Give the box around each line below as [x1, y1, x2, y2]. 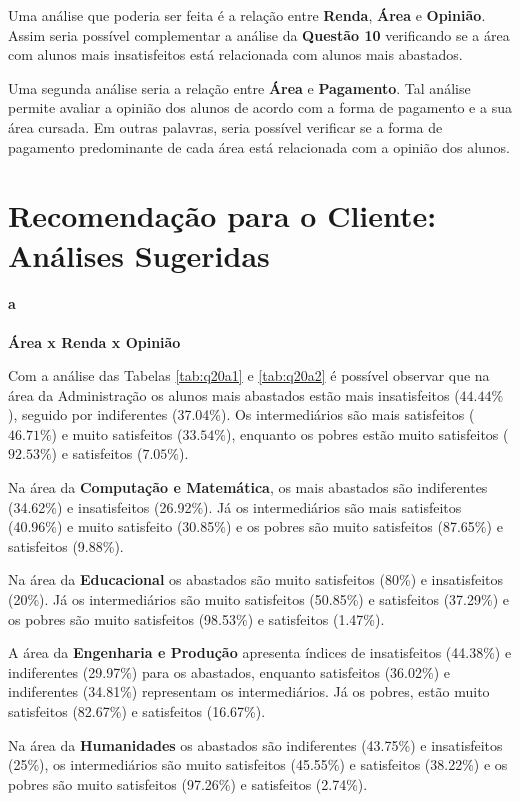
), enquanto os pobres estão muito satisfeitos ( [226, 423, 509, 444]
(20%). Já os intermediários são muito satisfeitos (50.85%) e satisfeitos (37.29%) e [8, 589, 510, 610]
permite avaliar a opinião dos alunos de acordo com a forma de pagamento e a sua [8, 97, 512, 118]
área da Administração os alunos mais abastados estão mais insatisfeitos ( [8, 384, 460, 405]
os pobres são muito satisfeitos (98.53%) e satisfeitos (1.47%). [8, 608, 385, 629]
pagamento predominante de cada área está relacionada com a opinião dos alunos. [8, 136, 510, 157]
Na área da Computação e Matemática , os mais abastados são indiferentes [8, 477, 488, 498]
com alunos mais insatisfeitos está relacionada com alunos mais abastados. [8, 44, 463, 65]
